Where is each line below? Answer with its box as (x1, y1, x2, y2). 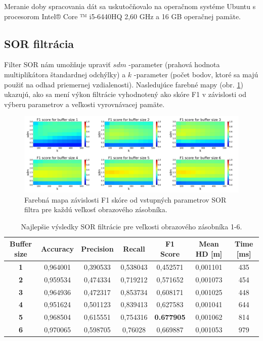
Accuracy (41, 243, 74, 254)
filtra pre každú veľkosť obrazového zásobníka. (24, 204, 167, 215)
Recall (123, 243, 145, 254)
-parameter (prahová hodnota (128, 59, 220, 70)
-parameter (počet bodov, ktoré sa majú (134, 69, 258, 79)
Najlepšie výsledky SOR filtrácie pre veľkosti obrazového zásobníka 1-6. (21, 221, 242, 231)
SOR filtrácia (4, 35, 74, 51)
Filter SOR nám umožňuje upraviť (4, 59, 111, 70)
